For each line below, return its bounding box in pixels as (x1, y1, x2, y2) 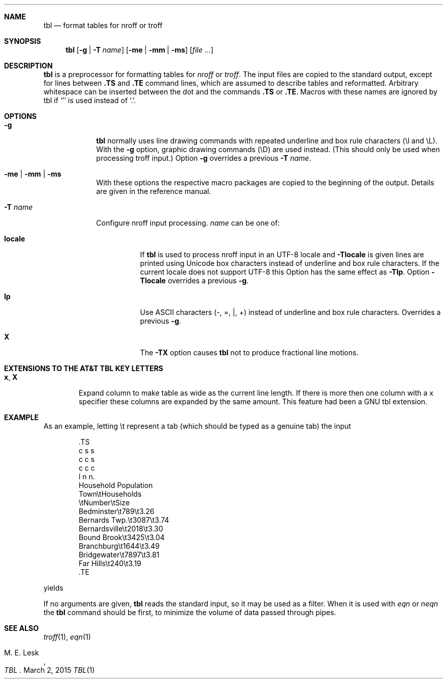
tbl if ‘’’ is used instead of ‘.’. (43, 96, 136, 105)
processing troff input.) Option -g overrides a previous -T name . (96, 154, 311, 162)
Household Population (79, 481, 153, 490)
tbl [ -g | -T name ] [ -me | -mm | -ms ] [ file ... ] (65, 45, 214, 54)
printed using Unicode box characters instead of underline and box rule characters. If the (140, 259, 439, 267)
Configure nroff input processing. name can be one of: (96, 218, 280, 227)
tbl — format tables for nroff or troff (43, 21, 163, 30)
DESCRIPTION (4, 61, 53, 70)
